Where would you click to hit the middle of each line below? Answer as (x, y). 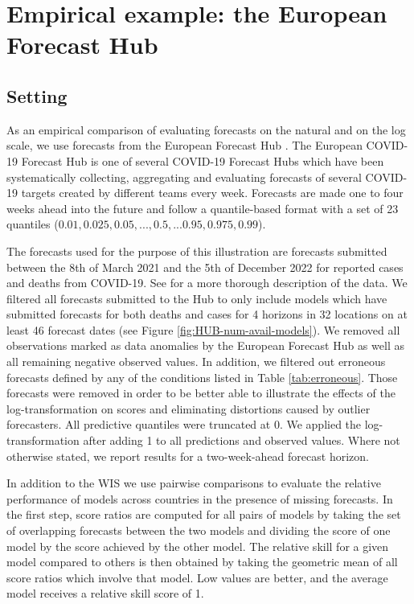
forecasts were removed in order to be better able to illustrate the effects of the (201, 393)
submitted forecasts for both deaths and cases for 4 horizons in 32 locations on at (207, 314)
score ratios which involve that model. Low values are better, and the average (197, 577)
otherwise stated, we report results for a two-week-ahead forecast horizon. (188, 456)
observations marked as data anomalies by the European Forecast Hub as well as (205, 345)
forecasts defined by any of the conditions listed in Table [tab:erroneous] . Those (202, 377)
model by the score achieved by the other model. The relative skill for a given (198, 546)
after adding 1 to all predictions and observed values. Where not (242, 440)
